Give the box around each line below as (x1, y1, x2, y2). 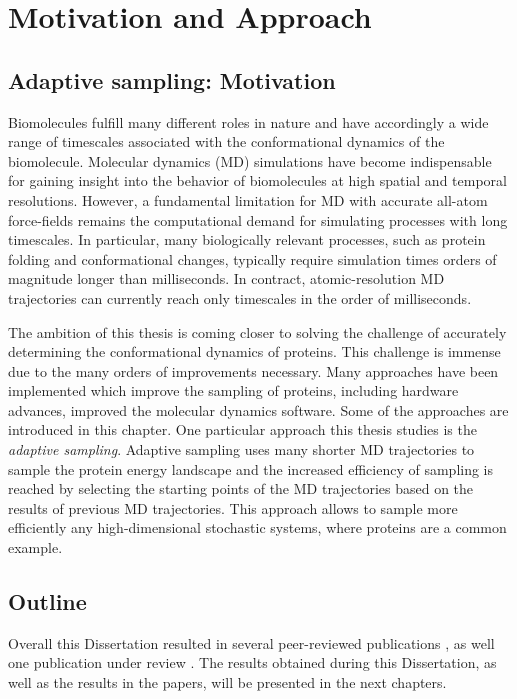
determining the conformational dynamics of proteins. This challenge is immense (8, 341, 501, 362)
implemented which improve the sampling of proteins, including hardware (8, 380, 459, 401)
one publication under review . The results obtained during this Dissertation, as (8, 652, 497, 673)
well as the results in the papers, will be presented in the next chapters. (8, 672, 447, 693)
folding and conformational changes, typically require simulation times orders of (8, 248, 497, 269)
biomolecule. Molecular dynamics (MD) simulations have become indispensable (8, 150, 492, 171)
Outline (8, 586, 87, 617)
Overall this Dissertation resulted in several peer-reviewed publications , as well (8, 632, 495, 653)
